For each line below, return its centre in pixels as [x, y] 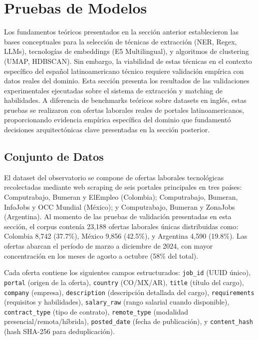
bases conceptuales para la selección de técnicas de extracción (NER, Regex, [121, 41]
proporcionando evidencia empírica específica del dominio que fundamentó [118, 120]
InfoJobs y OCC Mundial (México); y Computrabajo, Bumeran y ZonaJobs [120, 206]
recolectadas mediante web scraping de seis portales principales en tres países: [123, 187]
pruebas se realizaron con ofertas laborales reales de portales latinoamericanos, [124, 110]
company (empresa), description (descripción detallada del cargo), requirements [129, 292]
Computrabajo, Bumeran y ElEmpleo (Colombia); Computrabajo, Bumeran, [121, 197]
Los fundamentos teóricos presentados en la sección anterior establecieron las [121, 32]
